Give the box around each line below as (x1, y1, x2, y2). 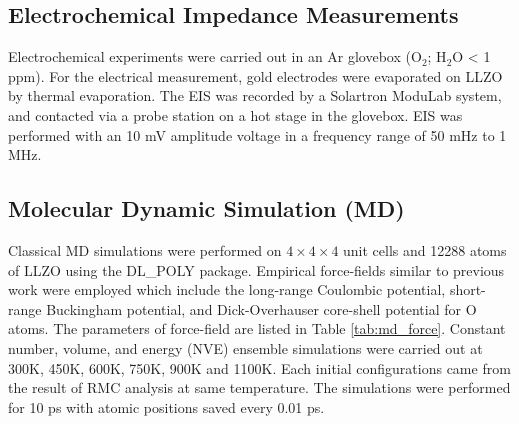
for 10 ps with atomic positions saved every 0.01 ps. (8, 396, 325, 417)
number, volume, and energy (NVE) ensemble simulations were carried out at (8, 337, 483, 358)
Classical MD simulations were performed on (8, 239, 282, 260)
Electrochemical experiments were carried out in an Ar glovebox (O (8, 46, 422, 67)
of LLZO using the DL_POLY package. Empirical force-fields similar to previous (8, 259, 505, 280)
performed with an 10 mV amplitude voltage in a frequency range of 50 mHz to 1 (8, 124, 507, 145)
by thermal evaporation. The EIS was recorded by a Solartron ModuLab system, (8, 85, 502, 106)
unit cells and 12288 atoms (343, 239, 507, 260)
